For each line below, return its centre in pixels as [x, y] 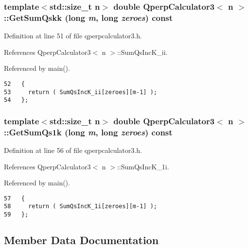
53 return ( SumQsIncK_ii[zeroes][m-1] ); [80, 92]
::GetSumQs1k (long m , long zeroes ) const [88, 132]
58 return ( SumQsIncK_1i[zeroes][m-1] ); [80, 207]
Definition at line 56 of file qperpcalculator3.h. [73, 150]
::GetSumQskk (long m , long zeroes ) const [89, 17]
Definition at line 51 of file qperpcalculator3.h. [73, 36]
